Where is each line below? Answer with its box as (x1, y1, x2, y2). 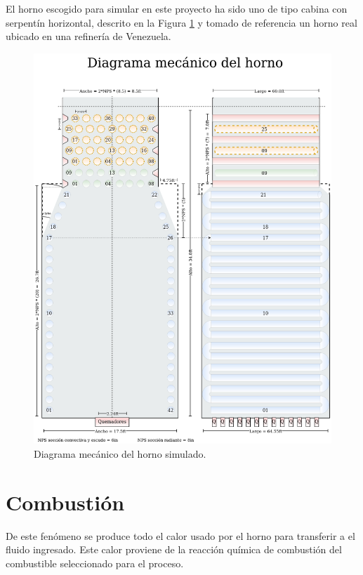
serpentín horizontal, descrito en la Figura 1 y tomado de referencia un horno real (6, 15, 357, 29)
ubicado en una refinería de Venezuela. (6, 29, 171, 44)
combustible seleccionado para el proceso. (6, 555, 184, 570)
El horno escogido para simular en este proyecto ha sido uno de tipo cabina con (6, 1, 348, 15)
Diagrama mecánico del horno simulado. (34, 447, 206, 461)
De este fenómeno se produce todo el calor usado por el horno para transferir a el (6, 528, 355, 543)
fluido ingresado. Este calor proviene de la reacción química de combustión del (6, 542, 342, 557)
